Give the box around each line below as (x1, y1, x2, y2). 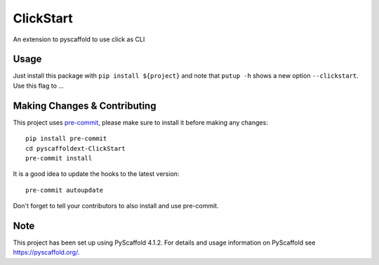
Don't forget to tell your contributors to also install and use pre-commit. (13, 202, 219, 210)
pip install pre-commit (25, 135, 107, 143)
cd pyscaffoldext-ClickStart (25, 144, 126, 152)
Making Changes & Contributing (13, 100, 157, 111)
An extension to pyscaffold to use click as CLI (13, 35, 145, 43)
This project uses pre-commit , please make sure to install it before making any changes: (13, 118, 268, 126)
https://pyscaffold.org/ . (13, 248, 80, 257)
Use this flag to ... (13, 81, 65, 90)
